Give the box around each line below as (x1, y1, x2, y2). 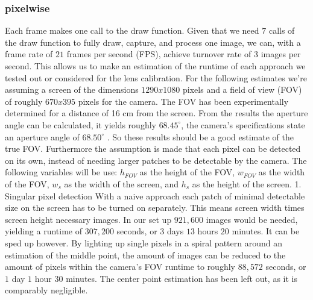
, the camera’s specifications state (181, 118, 305, 131)
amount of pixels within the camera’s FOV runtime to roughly (5, 260, 235, 273)
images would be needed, (206, 213, 298, 225)
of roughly (5, 95, 43, 107)
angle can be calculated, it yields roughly (5, 118, 156, 131)
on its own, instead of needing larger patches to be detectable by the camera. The (5, 154, 307, 166)
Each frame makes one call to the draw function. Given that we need (5, 24, 259, 37)
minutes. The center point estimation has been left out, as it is (66, 272, 297, 284)
